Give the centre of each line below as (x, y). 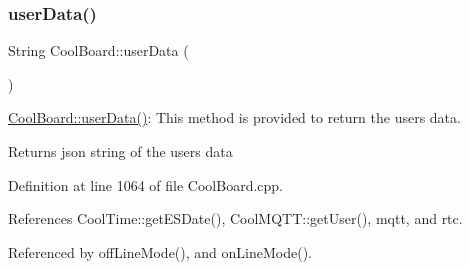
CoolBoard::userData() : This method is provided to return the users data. (234, 117)
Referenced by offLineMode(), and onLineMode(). (160, 251)
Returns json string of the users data (120, 151)
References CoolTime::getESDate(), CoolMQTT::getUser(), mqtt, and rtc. (235, 218)
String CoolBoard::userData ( (98, 50)
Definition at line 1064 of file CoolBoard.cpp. (146, 184)
